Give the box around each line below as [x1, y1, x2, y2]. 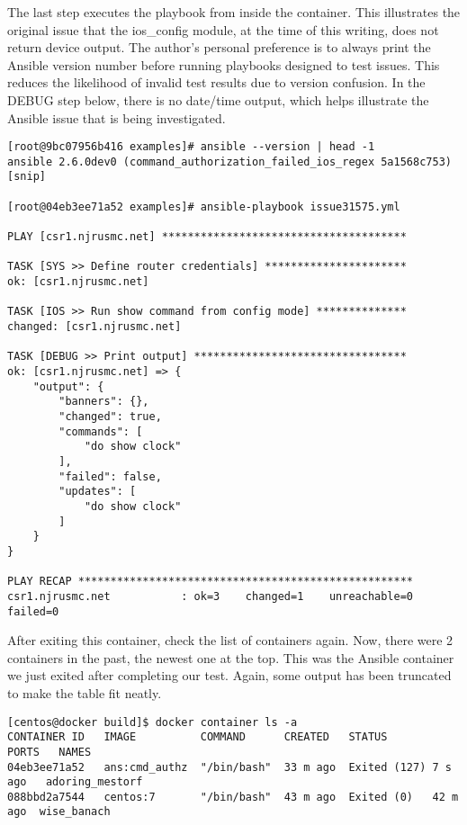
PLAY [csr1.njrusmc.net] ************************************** [7, 230, 407, 244]
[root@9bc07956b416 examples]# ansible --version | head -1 [7, 140, 375, 154]
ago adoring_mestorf [7, 776, 143, 789]
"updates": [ [58, 485, 137, 498]
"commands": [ [58, 425, 143, 438]
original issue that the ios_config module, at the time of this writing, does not [7, 20, 439, 39]
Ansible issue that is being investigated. [7, 108, 226, 127]
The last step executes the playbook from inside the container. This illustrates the [7, 3, 461, 21]
